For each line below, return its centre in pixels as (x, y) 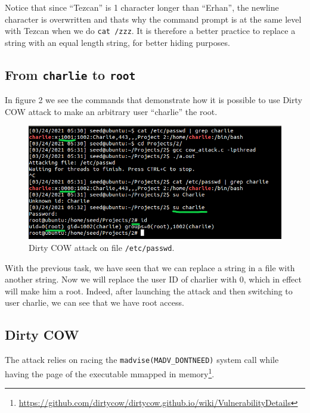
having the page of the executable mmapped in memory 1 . (110, 372)
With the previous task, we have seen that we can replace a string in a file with (150, 267)
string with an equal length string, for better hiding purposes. (117, 42)
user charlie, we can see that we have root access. (94, 302)
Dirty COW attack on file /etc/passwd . (102, 247)
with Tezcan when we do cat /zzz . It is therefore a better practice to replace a (150, 31)
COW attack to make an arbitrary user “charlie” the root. (111, 111)
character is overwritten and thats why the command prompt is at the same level (153, 19)
